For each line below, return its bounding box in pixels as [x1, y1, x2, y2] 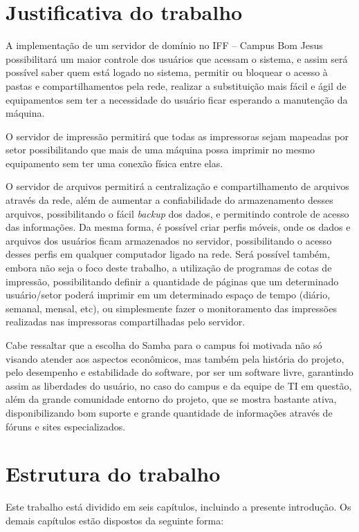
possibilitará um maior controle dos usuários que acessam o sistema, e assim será [6, 51, 348, 66]
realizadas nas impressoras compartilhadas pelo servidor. [6, 314, 246, 329]
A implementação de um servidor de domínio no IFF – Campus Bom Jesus [6, 38, 323, 53]
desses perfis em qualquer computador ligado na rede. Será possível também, [6, 247, 330, 261]
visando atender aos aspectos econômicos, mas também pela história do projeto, [6, 351, 344, 365]
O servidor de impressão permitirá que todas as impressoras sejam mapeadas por [6, 129, 349, 143]
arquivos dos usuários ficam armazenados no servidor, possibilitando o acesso [6, 233, 332, 247]
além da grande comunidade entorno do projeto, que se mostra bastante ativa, [6, 392, 337, 406]
